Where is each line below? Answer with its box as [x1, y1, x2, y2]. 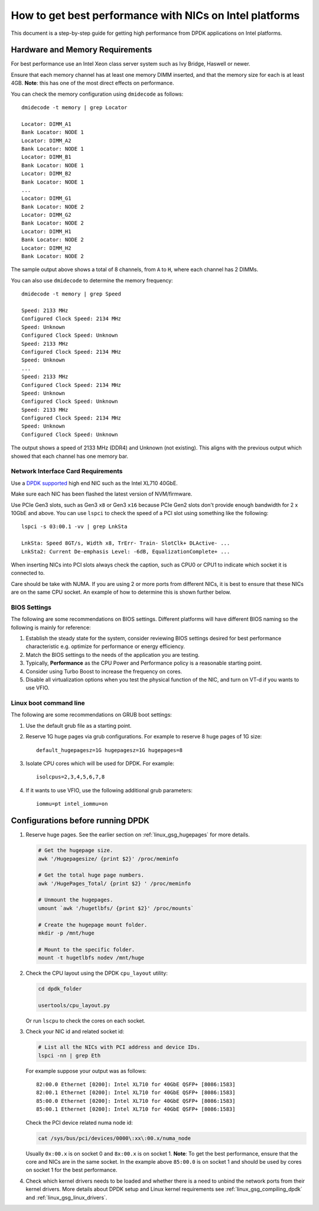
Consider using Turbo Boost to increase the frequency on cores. [25, 668, 183, 675]
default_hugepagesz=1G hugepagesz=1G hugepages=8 [36, 747, 183, 753]
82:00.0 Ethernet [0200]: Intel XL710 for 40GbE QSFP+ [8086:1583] [36, 1081, 236, 1088]
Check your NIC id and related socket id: [25, 1028, 125, 1035]
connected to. [11, 569, 45, 577]
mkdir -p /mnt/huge [38, 930, 95, 936]
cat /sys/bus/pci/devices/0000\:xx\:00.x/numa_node [38, 1135, 191, 1141]
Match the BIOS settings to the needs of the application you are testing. [25, 651, 200, 658]
